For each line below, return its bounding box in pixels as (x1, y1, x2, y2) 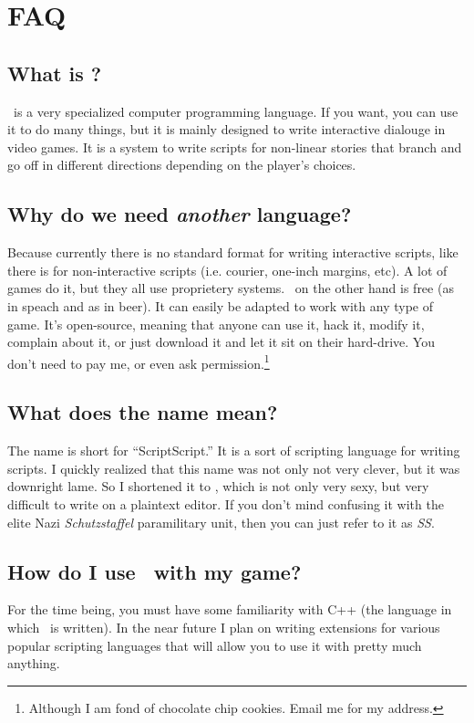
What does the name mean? (7, 398, 278, 426)
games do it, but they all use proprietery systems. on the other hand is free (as (7, 278, 454, 298)
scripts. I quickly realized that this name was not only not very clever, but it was (7, 458, 460, 477)
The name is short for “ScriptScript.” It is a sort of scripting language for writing (7, 441, 460, 460)
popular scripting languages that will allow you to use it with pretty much (7, 635, 422, 655)
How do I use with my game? (7, 557, 302, 585)
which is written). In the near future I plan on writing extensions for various (7, 617, 440, 636)
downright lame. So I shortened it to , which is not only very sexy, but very (7, 477, 429, 496)
